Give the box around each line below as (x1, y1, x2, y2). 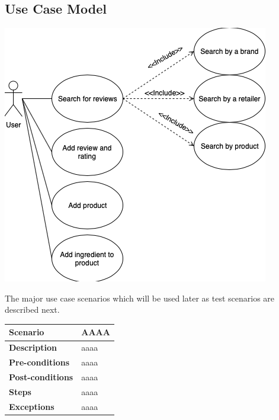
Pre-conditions (9, 356, 70, 368)
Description (9, 341, 57, 354)
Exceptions (9, 400, 54, 412)
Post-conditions (9, 371, 73, 383)
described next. (5, 303, 60, 316)
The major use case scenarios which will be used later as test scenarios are (5, 291, 275, 304)
